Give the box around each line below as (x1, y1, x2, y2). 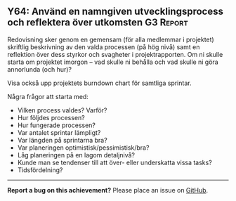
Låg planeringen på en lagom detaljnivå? (17, 150, 136, 159)
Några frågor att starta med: (7, 92, 89, 100)
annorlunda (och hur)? (7, 65, 72, 73)
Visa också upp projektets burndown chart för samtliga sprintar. (7, 79, 192, 87)
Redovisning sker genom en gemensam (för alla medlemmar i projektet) (7, 35, 214, 44)
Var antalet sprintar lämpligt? (17, 128, 101, 136)
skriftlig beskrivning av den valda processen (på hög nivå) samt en (7, 42, 200, 51)
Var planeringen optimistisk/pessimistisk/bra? (17, 143, 150, 152)
